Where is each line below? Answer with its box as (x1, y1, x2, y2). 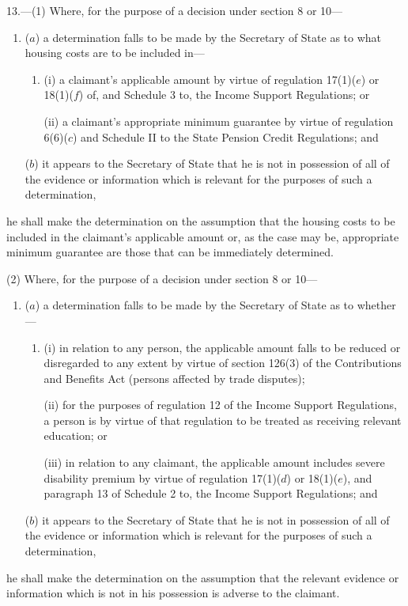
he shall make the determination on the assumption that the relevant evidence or (6, 569, 399, 585)
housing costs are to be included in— (25, 44, 205, 61)
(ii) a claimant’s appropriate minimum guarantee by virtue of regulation (43, 112, 394, 129)
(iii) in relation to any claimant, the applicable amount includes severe (43, 454, 385, 471)
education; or (43, 427, 108, 444)
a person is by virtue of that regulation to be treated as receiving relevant (43, 411, 402, 428)
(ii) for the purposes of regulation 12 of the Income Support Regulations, (43, 396, 397, 413)
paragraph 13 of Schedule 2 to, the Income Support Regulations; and (43, 485, 378, 502)
